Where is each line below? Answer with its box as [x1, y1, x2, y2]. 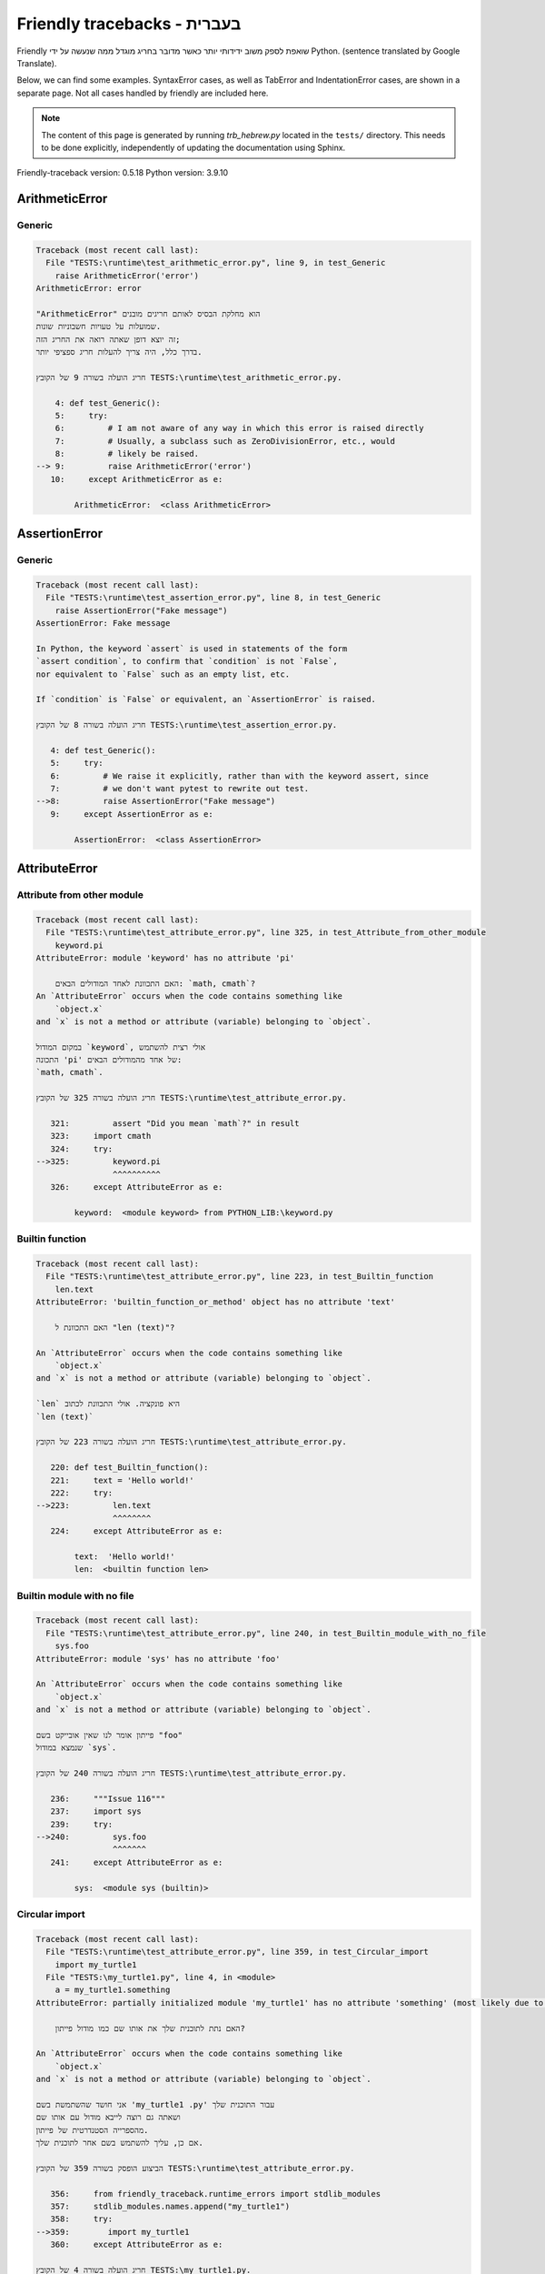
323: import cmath [50, 1131, 152, 1142]
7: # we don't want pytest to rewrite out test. [50, 783, 310, 794]
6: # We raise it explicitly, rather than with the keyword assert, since [50, 770, 429, 781]
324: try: [50, 1143, 114, 1154]
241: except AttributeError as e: [50, 1856, 223, 1867]
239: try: [50, 1819, 114, 1829]
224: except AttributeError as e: [50, 1526, 223, 1536]
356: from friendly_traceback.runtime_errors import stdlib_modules [50, 2188, 381, 2199]
